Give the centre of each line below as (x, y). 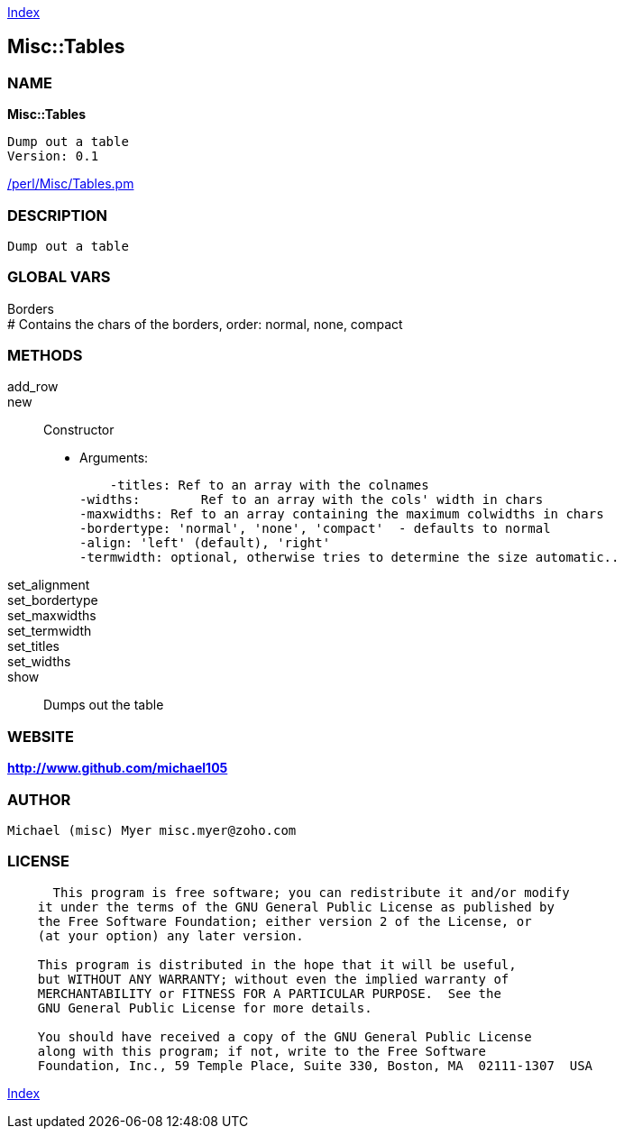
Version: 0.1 (53, 156)
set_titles (34, 646)
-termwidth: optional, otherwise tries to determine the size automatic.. (349, 558)
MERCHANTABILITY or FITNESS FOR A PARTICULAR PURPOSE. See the (269, 993)
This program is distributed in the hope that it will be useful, (277, 964)
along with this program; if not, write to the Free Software (262, 1051)
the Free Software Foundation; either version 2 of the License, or (284, 921)
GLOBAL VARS (59, 277)
